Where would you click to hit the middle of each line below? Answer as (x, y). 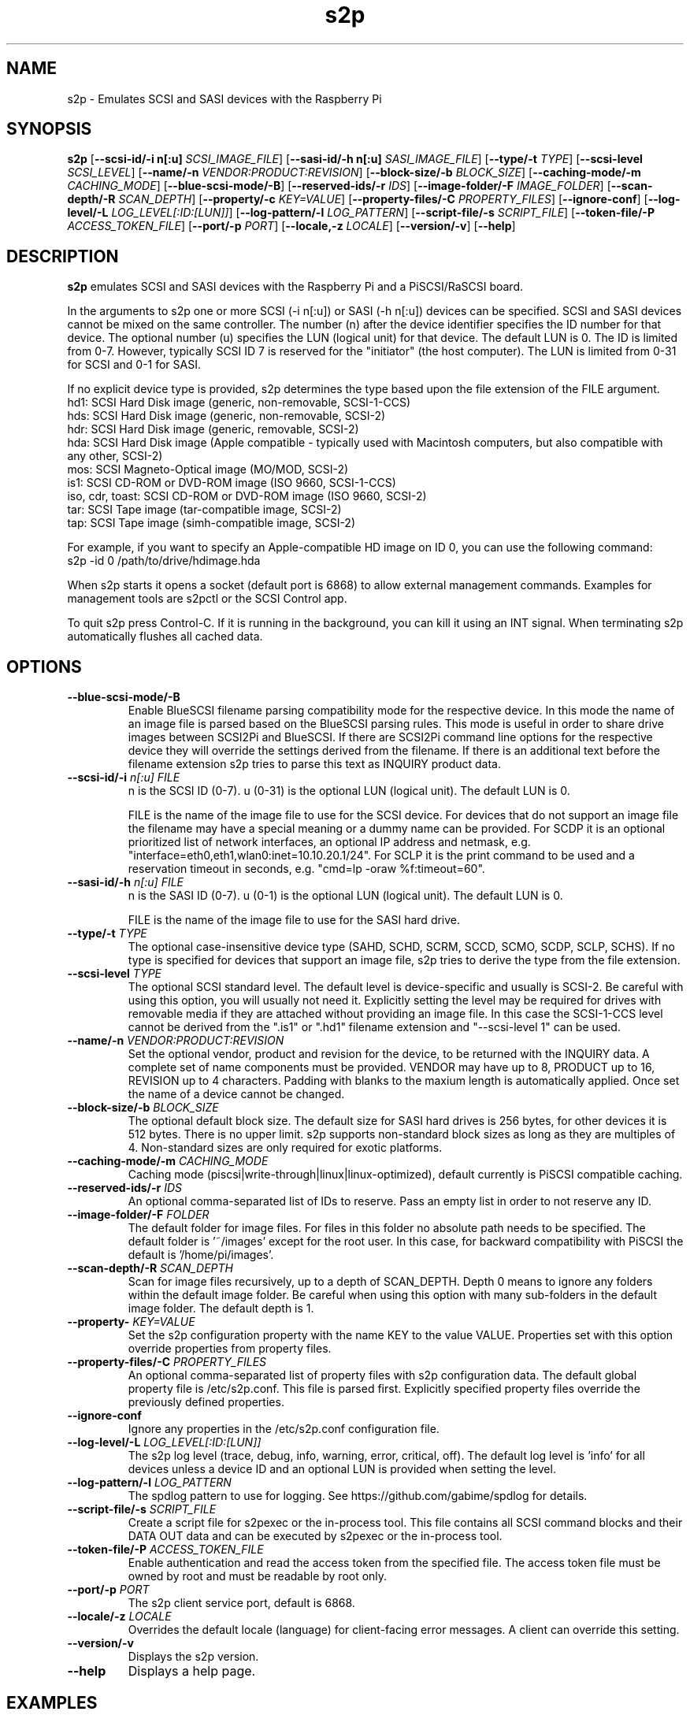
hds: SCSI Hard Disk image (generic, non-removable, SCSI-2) (226, 416)
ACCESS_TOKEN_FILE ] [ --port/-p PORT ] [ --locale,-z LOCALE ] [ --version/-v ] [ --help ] (291, 226)
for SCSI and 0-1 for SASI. (134, 365)
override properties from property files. (230, 1349)
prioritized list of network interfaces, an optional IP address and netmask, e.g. (329, 842)
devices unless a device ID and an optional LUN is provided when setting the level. (342, 1469)
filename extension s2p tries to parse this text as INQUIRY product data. (314, 764)
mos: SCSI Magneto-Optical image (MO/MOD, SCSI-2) (208, 470)
